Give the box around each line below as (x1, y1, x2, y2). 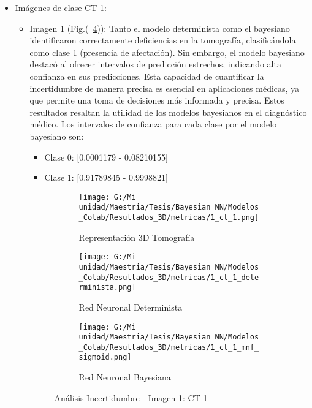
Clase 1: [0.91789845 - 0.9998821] (44, 171, 168, 184)
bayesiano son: (29, 129, 84, 142)
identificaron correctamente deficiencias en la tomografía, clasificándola (29, 34, 296, 47)
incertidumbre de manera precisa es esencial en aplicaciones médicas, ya (29, 81, 300, 94)
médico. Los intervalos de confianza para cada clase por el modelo (29, 118, 277, 130)
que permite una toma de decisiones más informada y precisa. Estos (29, 94, 284, 107)
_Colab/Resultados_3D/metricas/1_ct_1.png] (78, 213, 259, 222)
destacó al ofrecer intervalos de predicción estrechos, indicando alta (29, 58, 281, 70)
